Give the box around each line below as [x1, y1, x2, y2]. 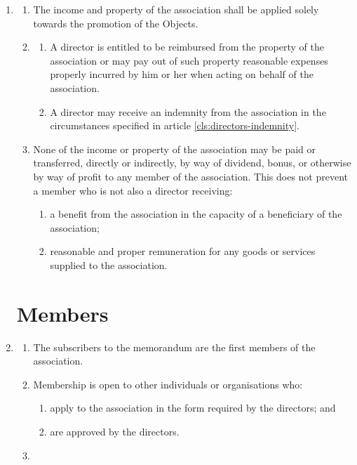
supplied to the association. [50, 257, 168, 272]
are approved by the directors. [50, 424, 180, 438]
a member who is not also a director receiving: [33, 183, 233, 197]
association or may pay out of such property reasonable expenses [50, 53, 328, 67]
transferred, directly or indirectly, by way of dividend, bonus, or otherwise [33, 155, 351, 170]
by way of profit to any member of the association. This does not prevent [33, 169, 348, 183]
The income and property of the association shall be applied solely [33, 2, 319, 16]
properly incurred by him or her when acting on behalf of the [50, 67, 314, 81]
